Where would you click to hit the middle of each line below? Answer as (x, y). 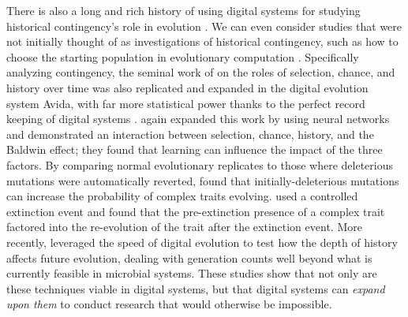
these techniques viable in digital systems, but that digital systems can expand (196, 288)
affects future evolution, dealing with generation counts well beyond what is (189, 257)
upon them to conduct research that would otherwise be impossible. (169, 304)
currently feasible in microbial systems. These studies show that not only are (192, 273)
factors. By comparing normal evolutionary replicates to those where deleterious (200, 164)
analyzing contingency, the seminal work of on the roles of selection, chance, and (201, 72)
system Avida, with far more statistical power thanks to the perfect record (186, 103)
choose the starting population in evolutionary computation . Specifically (183, 56)
